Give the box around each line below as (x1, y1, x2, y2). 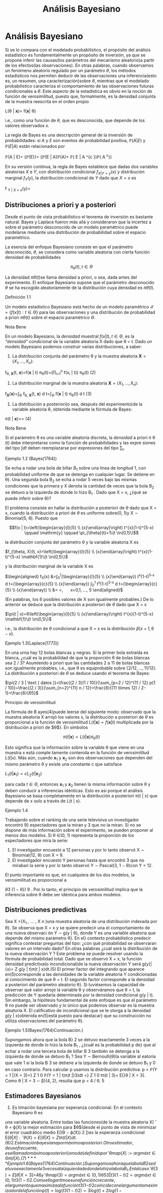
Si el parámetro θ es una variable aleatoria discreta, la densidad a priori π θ (5, 434, 155, 441)
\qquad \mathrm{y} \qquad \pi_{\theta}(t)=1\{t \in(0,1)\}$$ (24, 530, 139, 536)
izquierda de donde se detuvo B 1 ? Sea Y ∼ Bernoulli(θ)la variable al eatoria (5, 1053, 156, 1060)
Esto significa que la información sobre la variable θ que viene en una (5, 744, 144, 750)
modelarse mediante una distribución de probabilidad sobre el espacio (5, 229, 147, 235)
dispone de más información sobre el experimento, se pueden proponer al (5, 827, 154, 833)
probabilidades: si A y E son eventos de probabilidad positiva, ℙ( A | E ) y (5, 137, 146, 143)
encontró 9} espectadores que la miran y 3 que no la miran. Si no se (5, 822, 141, 828)
